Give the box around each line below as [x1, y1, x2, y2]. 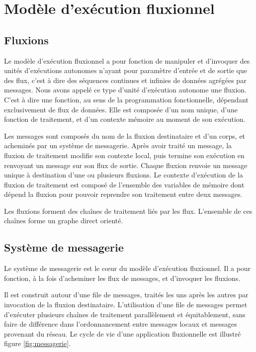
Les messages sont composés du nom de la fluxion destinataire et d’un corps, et [4, 130, 246, 141]
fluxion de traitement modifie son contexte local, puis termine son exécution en [4, 150, 245, 160]
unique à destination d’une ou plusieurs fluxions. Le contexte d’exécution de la [4, 170, 243, 180]
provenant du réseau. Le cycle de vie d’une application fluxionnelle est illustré [4, 328, 241, 339]
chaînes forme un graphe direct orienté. [4, 215, 123, 226]
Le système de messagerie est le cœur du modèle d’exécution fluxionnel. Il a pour [4, 263, 251, 273]
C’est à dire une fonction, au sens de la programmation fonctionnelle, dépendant [4, 94, 249, 104]
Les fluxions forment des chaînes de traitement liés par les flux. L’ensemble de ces [4, 205, 253, 216]
